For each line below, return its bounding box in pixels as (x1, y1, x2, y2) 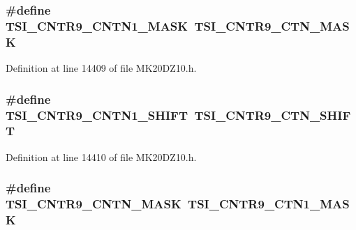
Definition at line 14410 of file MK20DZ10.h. (6, 149, 197, 164)
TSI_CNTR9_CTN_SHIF (194, 106, 351, 123)
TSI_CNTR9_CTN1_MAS (188, 195, 350, 213)
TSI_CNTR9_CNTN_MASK (6, 195, 181, 213)
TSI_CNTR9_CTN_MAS (194, 17, 350, 34)
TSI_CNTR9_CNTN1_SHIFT (6, 106, 188, 123)
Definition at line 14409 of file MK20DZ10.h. (6, 61, 197, 75)
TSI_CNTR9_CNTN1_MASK (6, 17, 188, 34)
